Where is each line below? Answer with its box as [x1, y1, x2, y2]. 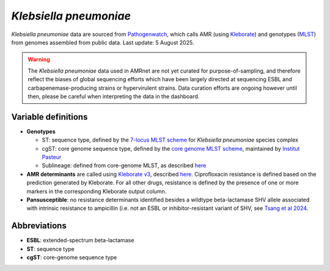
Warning [28, 56, 50, 63]
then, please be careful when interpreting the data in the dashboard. [28, 92, 200, 100]
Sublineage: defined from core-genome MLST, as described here [42, 162, 207, 169]
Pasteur [42, 153, 62, 161]
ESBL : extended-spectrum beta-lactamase [26, 237, 134, 244]
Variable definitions [11, 112, 88, 122]
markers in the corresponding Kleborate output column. [26, 187, 167, 195]
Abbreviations [11, 220, 67, 231]
